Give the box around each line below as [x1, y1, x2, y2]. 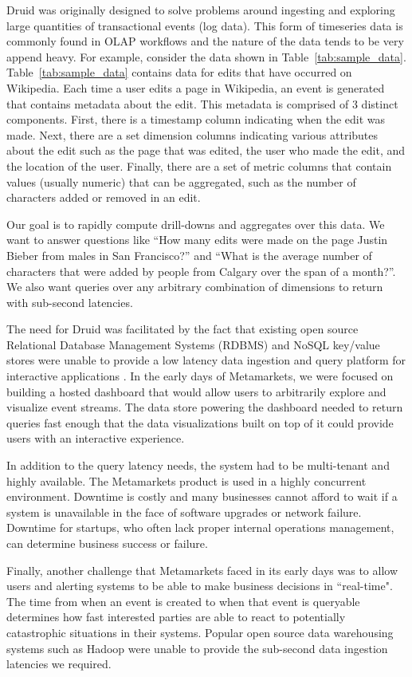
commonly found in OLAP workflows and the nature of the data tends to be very [6, 33, 404, 49]
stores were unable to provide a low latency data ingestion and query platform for [6, 352, 406, 368]
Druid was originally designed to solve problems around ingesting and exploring [6, 2, 395, 18]
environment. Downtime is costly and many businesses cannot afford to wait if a [6, 488, 398, 505]
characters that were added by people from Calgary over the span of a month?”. [6, 262, 396, 279]
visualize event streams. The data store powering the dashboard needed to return [6, 399, 403, 415]
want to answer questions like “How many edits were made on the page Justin [6, 231, 388, 248]
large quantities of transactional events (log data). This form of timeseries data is [6, 17, 403, 33]
